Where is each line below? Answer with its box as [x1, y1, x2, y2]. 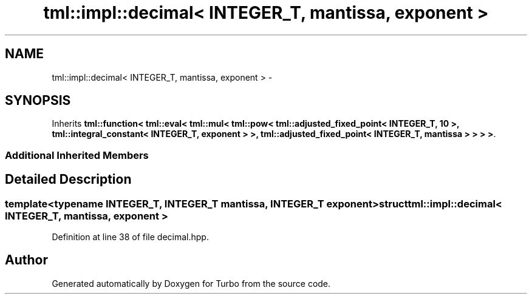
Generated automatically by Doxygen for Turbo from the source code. [52, 278, 331, 289]
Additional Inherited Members [5, 149, 149, 161]
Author [5, 252, 48, 268]
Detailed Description [5, 172, 132, 187]
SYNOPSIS [5, 93, 71, 109]
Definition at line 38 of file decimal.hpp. [52, 232, 209, 243]
